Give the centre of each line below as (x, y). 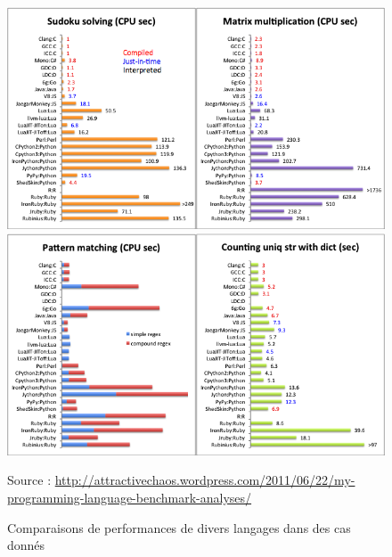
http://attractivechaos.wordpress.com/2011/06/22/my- (205, 480)
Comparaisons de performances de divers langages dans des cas (179, 527)
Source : (29, 480)
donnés (26, 545)
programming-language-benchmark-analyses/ (130, 497)
